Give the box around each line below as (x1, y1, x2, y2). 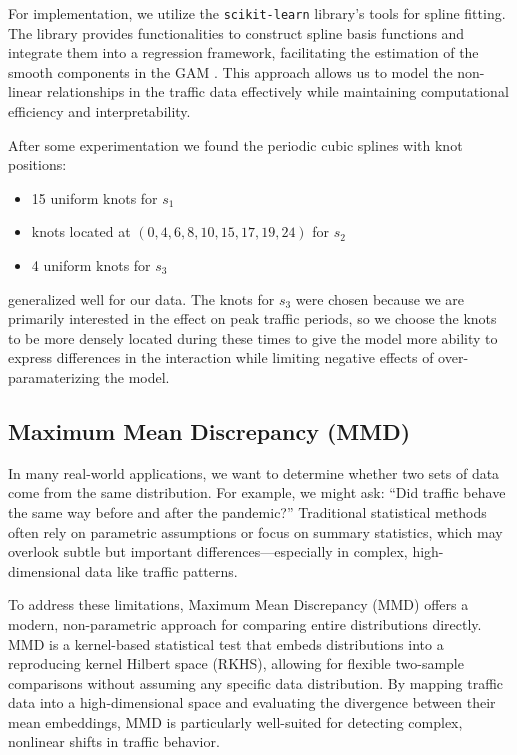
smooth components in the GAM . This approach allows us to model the (8, 61, 453, 82)
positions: (8, 154, 67, 175)
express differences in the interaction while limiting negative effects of (8, 347, 434, 368)
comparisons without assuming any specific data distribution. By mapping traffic (8, 672, 504, 693)
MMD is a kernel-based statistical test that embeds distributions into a (8, 633, 444, 654)
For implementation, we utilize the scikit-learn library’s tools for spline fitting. (8, 3, 506, 23)
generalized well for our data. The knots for (8, 288, 275, 309)
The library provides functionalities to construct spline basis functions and (8, 22, 465, 43)
